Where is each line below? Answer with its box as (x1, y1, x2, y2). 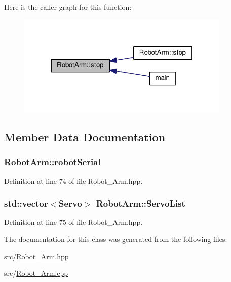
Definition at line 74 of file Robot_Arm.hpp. (4, 175, 143, 186)
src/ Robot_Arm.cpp (4, 268, 68, 278)
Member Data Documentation (4, 129, 166, 144)
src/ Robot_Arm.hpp (4, 251, 69, 261)
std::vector (4, 197, 48, 210)
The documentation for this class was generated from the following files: (4, 233, 227, 244)
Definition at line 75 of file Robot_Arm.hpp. (4, 217, 143, 227)
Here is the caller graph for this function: (4, 2, 132, 12)
